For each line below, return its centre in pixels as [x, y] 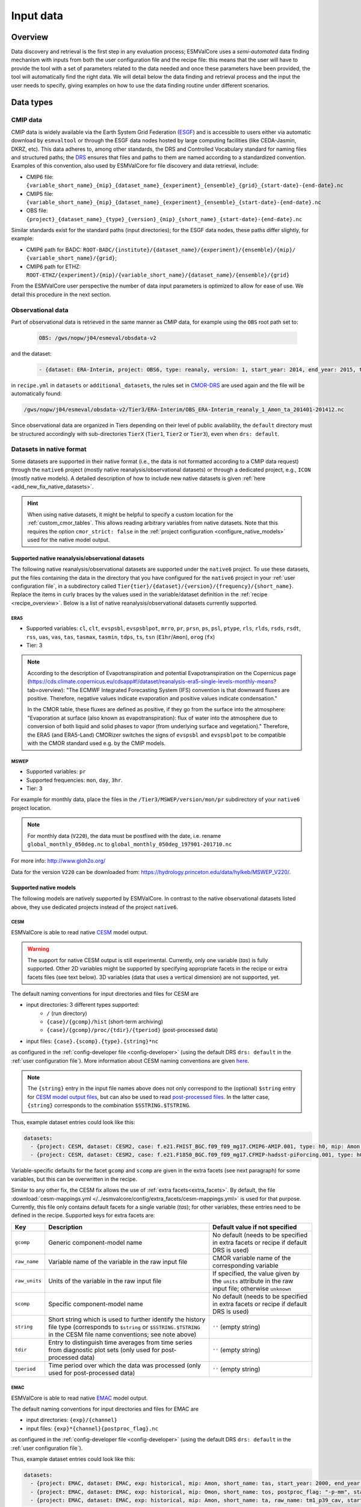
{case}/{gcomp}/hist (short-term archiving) [105, 1022]
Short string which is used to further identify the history [127, 1319]
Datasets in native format [49, 449]
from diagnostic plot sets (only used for [104, 1350]
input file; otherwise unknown [252, 1288]
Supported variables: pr [56, 772]
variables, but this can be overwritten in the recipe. [74, 1179]
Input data [37, 16]
